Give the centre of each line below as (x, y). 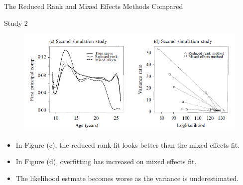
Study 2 (16, 23)
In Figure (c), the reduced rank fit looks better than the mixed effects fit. (128, 144)
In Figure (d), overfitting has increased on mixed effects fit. (106, 161)
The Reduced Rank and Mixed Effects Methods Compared (94, 6)
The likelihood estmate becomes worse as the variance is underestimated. (127, 178)
